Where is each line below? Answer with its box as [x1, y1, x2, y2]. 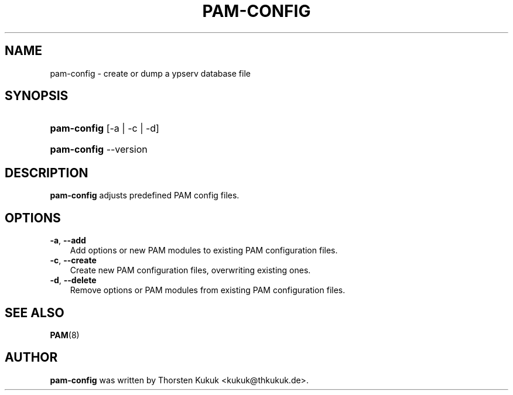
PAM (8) [50, 329, 80, 340]
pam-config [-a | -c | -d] [50, 122, 159, 135]
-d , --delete [50, 275, 97, 286]
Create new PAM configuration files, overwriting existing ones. [70, 265, 311, 276]
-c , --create [50, 255, 97, 266]
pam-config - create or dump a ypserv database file [50, 68, 251, 78]
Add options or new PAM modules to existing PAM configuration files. [70, 245, 338, 256]
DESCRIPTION [5, 165, 88, 180]
